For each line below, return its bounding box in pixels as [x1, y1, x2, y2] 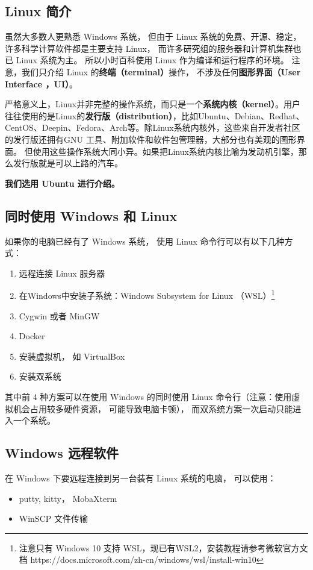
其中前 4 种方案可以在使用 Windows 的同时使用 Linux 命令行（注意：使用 [5, 390, 292, 402]
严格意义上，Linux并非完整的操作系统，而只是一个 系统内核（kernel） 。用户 [5, 98, 301, 110]
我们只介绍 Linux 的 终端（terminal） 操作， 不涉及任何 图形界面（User [21, 65, 301, 78]
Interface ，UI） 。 [5, 77, 78, 90]
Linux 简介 [5, 2, 72, 20]
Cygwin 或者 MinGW [19, 309, 100, 322]
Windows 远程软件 [5, 443, 119, 462]
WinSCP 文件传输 [19, 512, 88, 525]
